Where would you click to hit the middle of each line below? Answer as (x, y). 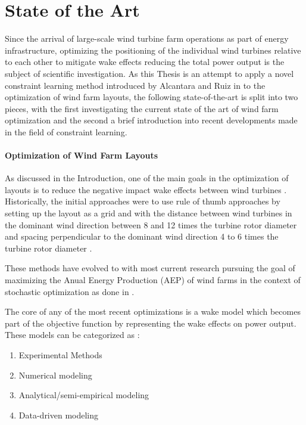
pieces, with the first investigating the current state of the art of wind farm (142, 108)
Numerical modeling (55, 375)
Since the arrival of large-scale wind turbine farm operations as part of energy (147, 38)
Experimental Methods (60, 354)
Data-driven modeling (59, 415)
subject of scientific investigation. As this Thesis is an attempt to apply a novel (149, 73)
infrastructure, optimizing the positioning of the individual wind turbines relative (153, 50)
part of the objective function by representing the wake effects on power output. (151, 323)
